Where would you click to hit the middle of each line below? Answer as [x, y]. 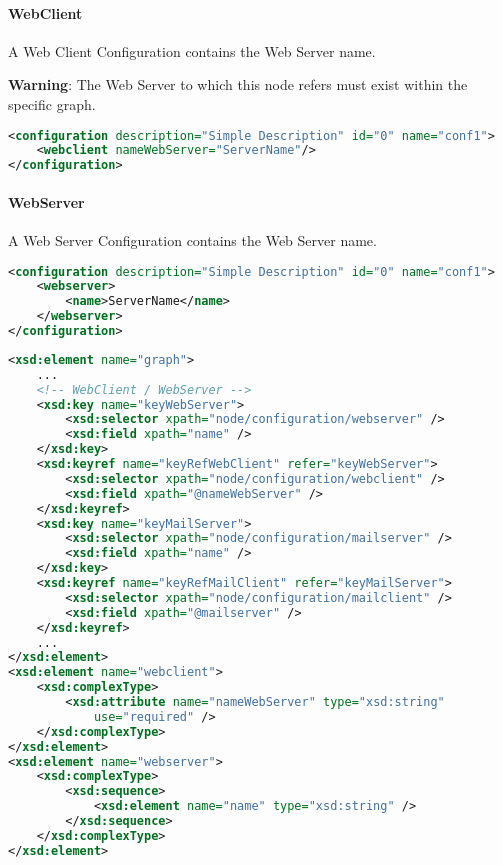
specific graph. [52, 103]
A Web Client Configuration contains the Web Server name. [192, 50]
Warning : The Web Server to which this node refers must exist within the [238, 84]
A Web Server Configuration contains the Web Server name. [192, 240]
